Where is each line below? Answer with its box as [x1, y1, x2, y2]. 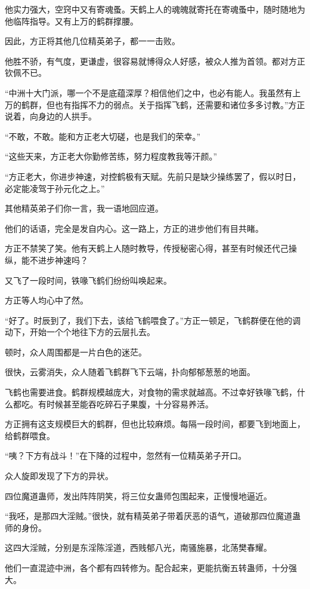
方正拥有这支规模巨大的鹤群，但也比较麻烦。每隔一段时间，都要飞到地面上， [5, 418, 305, 430]
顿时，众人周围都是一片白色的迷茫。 [5, 345, 147, 358]
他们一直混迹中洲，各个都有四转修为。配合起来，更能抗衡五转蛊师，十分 [5, 562, 289, 573]
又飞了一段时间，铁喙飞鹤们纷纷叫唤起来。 [5, 274, 172, 286]
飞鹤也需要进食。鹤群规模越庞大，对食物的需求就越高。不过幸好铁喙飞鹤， [5, 386, 297, 398]
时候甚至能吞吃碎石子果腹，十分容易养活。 [46, 397, 213, 410]
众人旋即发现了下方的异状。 [5, 470, 113, 482]
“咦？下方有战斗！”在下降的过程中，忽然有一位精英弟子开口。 [5, 449, 247, 462]
